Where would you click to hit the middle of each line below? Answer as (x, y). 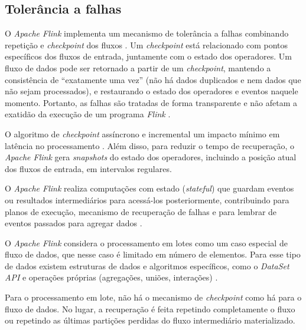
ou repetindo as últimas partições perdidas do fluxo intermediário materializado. (150, 320)
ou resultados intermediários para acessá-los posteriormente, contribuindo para (147, 199)
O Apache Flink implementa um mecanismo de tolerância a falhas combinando (147, 33)
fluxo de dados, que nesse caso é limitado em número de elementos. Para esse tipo (153, 254)
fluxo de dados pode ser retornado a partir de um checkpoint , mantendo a (138, 67)
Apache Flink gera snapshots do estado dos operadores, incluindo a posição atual (151, 157)
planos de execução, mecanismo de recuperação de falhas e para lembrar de (141, 211)
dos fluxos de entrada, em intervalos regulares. (88, 168)
